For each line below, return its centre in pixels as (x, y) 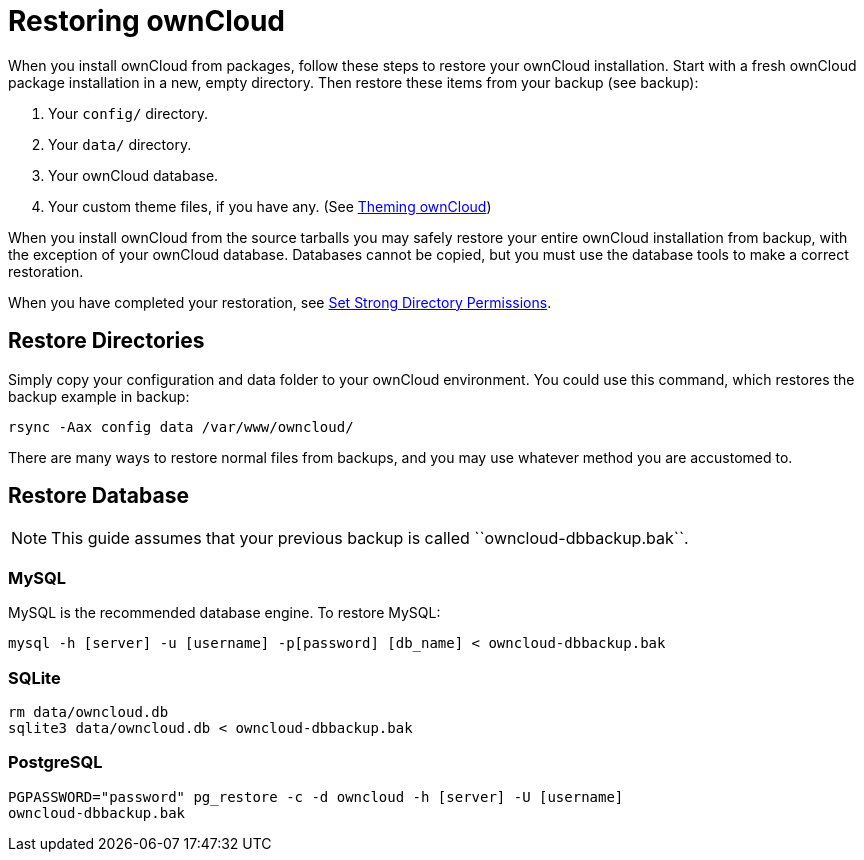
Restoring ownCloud (147, 21)
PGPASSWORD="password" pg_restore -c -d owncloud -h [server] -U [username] (316, 796)
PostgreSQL (55, 762)
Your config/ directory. (128, 113)
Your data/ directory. (120, 144)
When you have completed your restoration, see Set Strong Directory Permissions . (280, 302)
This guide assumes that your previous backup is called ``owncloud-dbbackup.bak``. (370, 538)
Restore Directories (106, 341)
